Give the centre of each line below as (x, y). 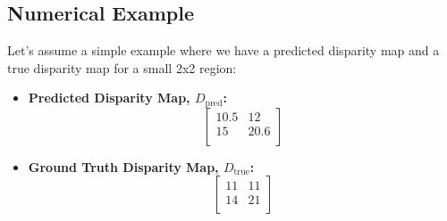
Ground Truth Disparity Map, (123, 166)
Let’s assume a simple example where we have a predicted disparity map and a (223, 50)
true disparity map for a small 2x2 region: (122, 67)
